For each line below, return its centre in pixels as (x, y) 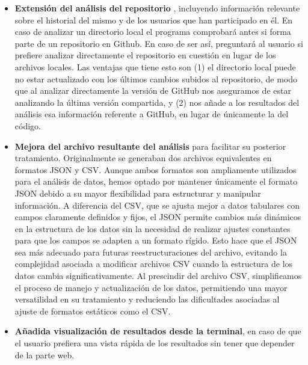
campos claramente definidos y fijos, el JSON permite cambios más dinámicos (158, 217)
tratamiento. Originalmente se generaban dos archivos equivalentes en (143, 158)
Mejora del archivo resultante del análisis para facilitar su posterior (150, 146)
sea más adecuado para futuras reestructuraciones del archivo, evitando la (151, 252)
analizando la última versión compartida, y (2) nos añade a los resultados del (157, 102)
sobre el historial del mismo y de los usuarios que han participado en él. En (154, 20)
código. (28, 125)
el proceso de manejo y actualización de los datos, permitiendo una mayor (151, 287)
